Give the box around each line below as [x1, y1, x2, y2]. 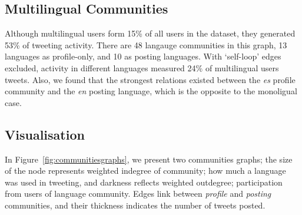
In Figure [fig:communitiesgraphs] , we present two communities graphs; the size [5, 153, 293, 165]
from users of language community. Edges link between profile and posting [5, 187, 271, 200]
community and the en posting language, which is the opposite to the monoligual [5, 85, 297, 97]
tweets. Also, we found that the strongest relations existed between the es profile [5, 73, 296, 85]
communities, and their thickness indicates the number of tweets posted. [5, 199, 266, 211]
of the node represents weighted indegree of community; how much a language [5, 164, 286, 177]
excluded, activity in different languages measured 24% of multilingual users [5, 61, 279, 74]
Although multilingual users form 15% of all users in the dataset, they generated [5, 27, 296, 39]
